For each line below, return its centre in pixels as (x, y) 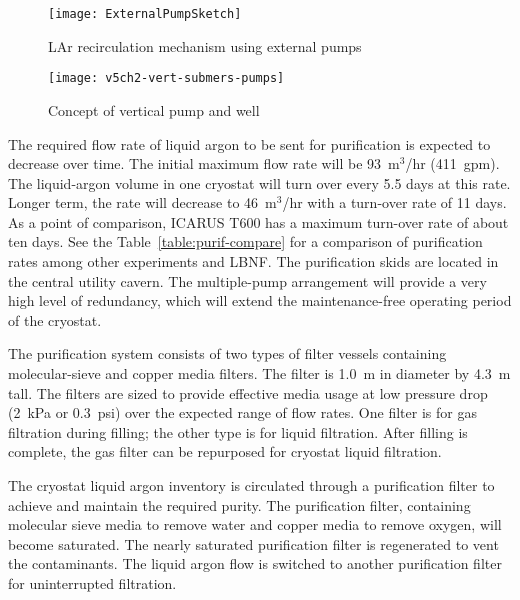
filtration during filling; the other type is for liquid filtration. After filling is (238, 431)
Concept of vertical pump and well (154, 109)
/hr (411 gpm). (452, 163)
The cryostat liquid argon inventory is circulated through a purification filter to (251, 485)
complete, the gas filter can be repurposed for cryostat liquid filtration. (225, 451)
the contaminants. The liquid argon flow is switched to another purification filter (255, 563)
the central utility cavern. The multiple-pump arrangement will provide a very (247, 280)
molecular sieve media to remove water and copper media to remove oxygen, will (255, 524)
